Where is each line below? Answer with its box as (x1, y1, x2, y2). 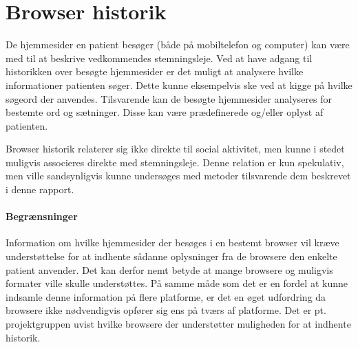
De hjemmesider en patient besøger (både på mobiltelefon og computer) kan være (6, 37, 350, 52)
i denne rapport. (6, 182, 74, 197)
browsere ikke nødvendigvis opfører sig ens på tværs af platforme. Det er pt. (6, 303, 326, 317)
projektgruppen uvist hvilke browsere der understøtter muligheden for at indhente (6, 317, 351, 331)
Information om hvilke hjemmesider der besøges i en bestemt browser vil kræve (6, 235, 339, 250)
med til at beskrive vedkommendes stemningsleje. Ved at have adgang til (6, 50, 313, 65)
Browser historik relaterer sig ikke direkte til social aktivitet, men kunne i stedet (6, 141, 345, 156)
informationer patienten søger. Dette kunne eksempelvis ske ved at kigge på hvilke (6, 77, 352, 92)
